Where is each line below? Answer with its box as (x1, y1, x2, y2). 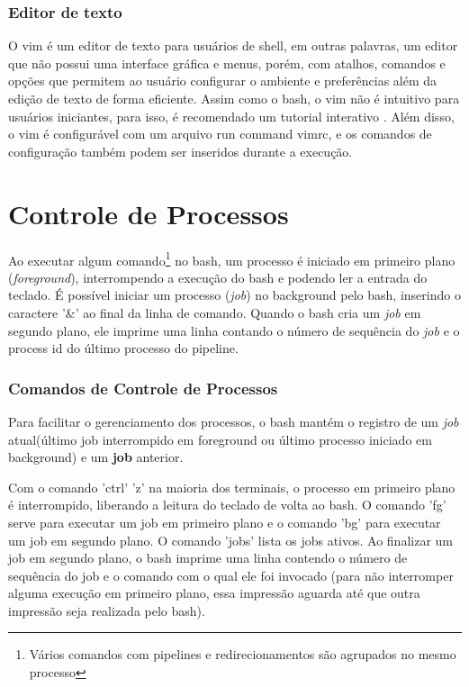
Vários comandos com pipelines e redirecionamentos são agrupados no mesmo (29, 645, 456, 664)
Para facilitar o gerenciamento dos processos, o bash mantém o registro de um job (8, 411, 459, 430)
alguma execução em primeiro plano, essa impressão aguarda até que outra (8, 583, 420, 602)
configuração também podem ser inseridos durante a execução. (8, 141, 353, 160)
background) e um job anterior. (8, 447, 184, 466)
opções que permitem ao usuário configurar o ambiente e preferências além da (8, 71, 437, 90)
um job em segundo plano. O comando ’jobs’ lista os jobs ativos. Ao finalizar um (8, 530, 454, 549)
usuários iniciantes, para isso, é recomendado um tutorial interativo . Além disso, (8, 106, 455, 125)
